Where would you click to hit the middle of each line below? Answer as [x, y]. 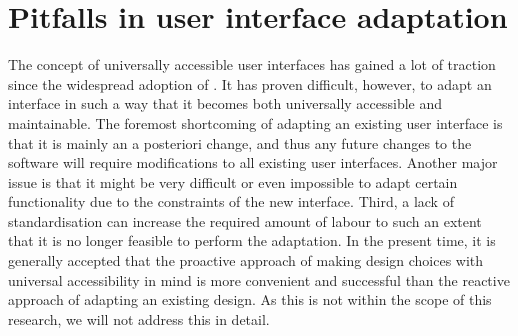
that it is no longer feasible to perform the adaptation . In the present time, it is [252, 240]
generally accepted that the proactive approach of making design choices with [246, 260]
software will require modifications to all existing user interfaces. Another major [253, 162]
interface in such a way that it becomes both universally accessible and [225, 103]
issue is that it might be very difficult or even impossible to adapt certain [233, 181]
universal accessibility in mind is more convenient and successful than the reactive [259, 279]
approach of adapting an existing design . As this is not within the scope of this [250, 299]
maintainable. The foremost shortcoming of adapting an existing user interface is [255, 122]
